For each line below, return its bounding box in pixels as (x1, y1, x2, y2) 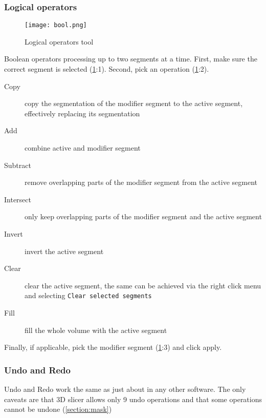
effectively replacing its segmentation (25, 108, 140, 118)
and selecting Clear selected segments (25, 290, 152, 301)
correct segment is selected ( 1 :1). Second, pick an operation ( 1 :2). (4, 64, 209, 74)
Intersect (4, 194, 31, 204)
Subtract (4, 159, 31, 170)
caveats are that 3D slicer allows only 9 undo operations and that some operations (4, 393, 262, 404)
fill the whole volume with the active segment (25, 324, 167, 335)
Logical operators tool (25, 36, 94, 47)
